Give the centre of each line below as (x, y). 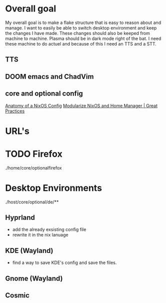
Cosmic (17, 295)
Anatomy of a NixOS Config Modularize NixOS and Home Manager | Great (81, 105)
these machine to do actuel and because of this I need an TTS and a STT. (81, 43)
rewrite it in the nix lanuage (40, 235)
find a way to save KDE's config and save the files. (64, 262)
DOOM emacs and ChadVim (49, 76)
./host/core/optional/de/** (32, 202)
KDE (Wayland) (29, 250)
